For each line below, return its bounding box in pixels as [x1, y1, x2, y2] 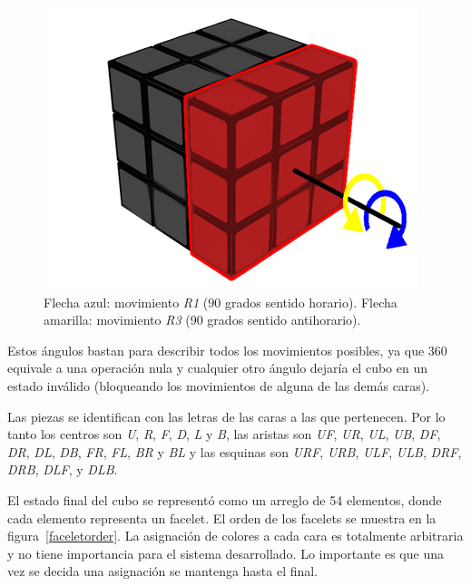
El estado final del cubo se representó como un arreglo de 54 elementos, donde [7, 490, 442, 509]
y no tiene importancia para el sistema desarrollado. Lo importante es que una [7, 543, 444, 562]
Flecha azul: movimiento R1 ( [44, 292, 209, 311]
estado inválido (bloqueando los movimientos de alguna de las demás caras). [7, 376, 430, 395]
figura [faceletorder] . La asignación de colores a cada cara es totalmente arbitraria [7, 526, 464, 545]
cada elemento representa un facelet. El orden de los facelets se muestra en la [7, 508, 437, 527]
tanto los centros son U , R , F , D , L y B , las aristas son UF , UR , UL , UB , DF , [7, 425, 441, 444]
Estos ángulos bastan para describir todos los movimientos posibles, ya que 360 [7, 340, 447, 359]
